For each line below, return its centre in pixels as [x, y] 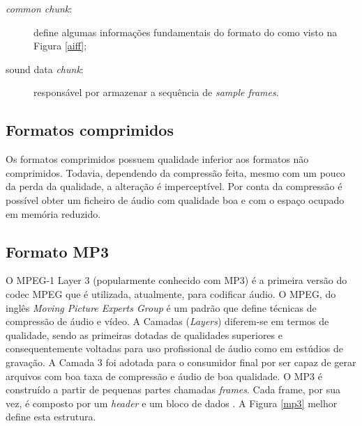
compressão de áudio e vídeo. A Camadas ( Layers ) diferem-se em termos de [167, 321]
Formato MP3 [58, 251]
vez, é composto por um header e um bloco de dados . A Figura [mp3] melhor [172, 403]
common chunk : [39, 8]
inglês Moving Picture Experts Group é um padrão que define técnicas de [161, 307]
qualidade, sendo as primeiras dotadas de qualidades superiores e [144, 334]
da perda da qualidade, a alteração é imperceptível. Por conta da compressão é [174, 186]
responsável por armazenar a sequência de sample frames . [156, 92]
